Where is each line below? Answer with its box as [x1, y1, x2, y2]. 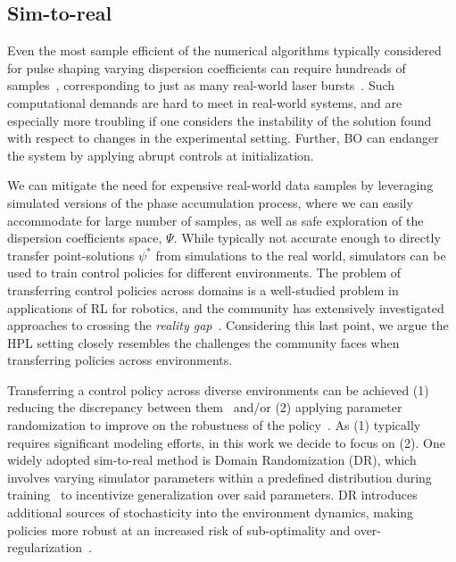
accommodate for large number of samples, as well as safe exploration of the [7, 211, 424, 229]
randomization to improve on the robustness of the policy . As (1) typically [7, 416, 421, 434]
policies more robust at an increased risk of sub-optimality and [7, 520, 351, 539]
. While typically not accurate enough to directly [173, 228, 441, 247]
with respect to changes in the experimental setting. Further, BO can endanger [7, 128, 439, 147]
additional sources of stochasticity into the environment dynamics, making [7, 503, 414, 522]
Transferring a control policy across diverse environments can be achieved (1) [7, 380, 429, 399]
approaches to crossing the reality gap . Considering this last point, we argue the [7, 316, 449, 335]
